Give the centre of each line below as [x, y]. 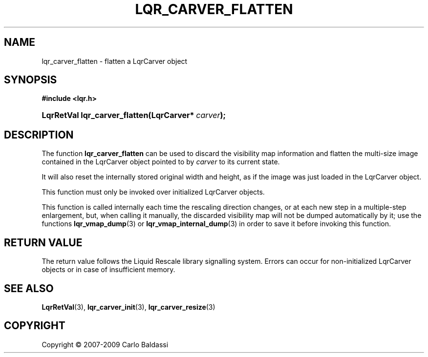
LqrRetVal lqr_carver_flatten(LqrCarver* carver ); [134, 115]
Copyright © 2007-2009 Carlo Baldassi [105, 344]
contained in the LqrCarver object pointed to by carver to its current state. [161, 162]
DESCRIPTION [39, 135]
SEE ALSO [29, 288]
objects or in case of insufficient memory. [108, 270]
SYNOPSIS [31, 80]
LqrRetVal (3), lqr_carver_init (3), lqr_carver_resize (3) [128, 307]
